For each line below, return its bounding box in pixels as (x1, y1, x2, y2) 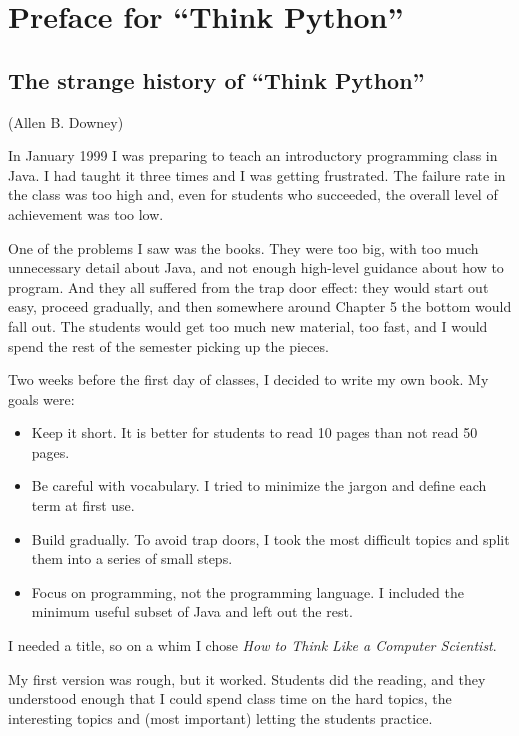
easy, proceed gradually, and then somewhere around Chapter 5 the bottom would (8, 296, 512, 317)
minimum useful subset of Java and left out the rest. (31, 601, 353, 622)
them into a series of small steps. (31, 548, 233, 569)
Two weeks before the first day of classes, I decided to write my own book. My (8, 369, 489, 390)
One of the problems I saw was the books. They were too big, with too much (8, 237, 479, 258)
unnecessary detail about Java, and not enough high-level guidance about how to (8, 257, 504, 278)
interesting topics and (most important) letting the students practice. (8, 707, 433, 728)
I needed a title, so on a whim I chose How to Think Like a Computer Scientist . (8, 635, 497, 656)
